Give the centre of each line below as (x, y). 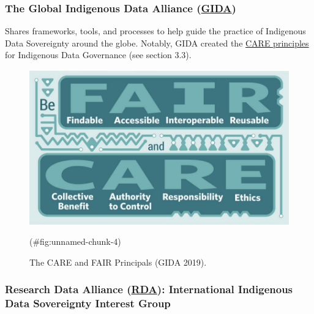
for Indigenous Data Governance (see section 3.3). (98, 55)
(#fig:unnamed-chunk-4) (75, 241)
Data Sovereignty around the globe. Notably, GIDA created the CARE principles (157, 43)
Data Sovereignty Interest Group (88, 303)
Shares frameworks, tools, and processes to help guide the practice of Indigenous (155, 31)
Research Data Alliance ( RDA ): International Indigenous (149, 289)
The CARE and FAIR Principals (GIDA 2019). (118, 262)
